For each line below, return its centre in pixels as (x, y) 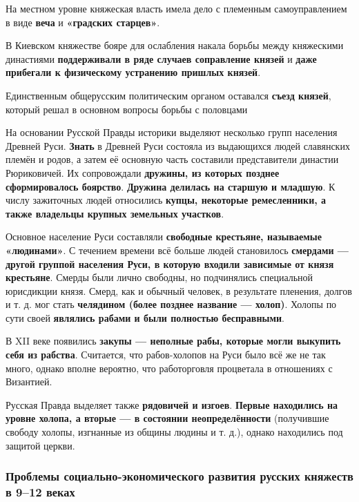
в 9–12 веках (40, 492)
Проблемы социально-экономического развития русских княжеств (179, 476)
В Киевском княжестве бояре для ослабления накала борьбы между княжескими (175, 45)
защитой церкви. (40, 445)
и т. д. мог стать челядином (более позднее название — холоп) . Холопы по (171, 304)
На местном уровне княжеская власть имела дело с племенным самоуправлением (176, 8)
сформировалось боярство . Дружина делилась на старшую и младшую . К (171, 186)
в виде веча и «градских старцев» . (83, 22)
